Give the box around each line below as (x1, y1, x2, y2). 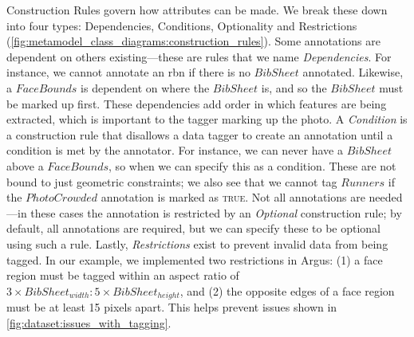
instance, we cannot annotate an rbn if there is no (6, 64, 250, 80)
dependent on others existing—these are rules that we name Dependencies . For (6, 48, 392, 65)
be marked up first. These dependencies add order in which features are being (6, 95, 387, 112)
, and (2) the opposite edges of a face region (179, 282, 395, 299)
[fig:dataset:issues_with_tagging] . (6, 314, 172, 331)
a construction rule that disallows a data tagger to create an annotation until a (6, 126, 393, 143)
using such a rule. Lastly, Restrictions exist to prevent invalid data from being (6, 235, 388, 252)
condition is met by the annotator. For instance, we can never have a (6, 142, 344, 159)
